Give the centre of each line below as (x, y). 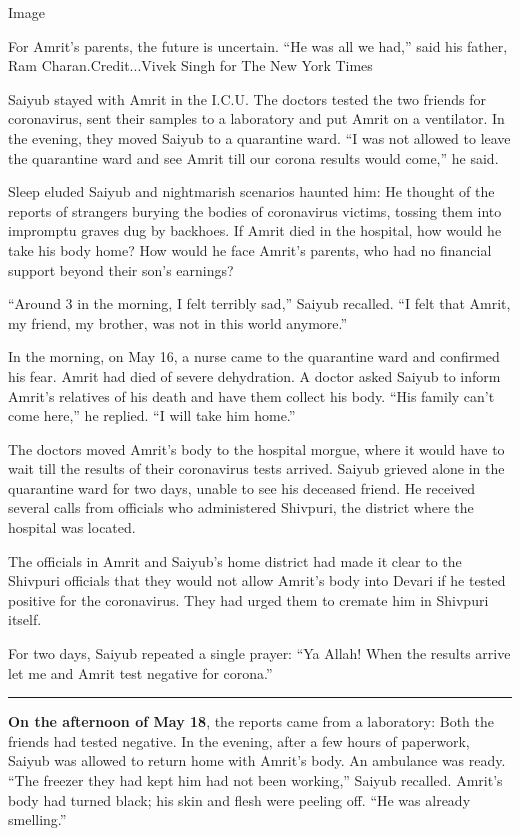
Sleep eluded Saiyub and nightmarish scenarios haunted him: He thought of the (251, 191)
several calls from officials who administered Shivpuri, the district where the (241, 507)
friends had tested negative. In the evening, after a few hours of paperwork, (239, 740)
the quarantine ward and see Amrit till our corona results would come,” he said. (253, 157)
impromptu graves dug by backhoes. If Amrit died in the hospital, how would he (255, 230)
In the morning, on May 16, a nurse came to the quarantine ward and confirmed (254, 356)
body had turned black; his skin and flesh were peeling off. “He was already (239, 799)
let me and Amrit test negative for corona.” (140, 672)
